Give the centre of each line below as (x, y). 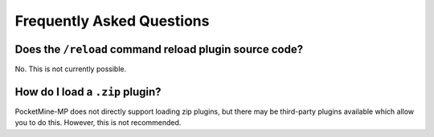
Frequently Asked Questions (112, 21)
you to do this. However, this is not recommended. (98, 123)
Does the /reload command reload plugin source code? (159, 49)
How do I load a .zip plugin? (88, 92)
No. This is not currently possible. (71, 69)
